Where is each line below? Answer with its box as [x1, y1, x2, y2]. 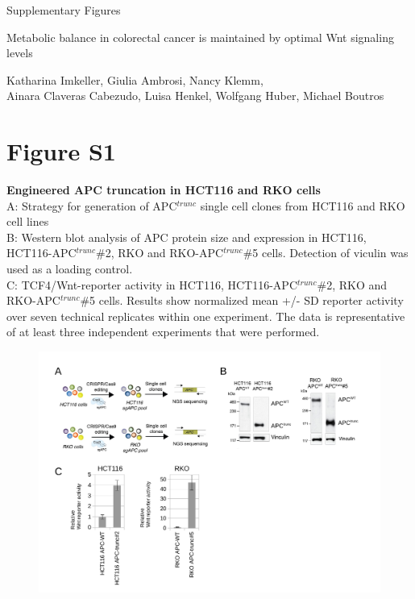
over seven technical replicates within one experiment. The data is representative [6, 307, 405, 324]
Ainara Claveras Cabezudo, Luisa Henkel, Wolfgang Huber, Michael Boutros [6, 87, 384, 104]
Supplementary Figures [6, 2, 121, 18]
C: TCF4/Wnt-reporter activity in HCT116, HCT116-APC [6, 276, 298, 293]
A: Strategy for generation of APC [6, 197, 177, 214]
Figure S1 [6, 135, 116, 168]
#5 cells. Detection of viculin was [243, 244, 409, 261]
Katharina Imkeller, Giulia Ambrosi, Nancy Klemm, [6, 71, 264, 88]
